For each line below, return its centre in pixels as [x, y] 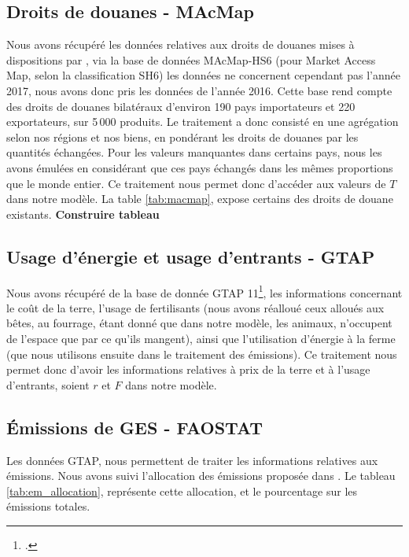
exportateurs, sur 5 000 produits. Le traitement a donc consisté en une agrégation [203, 122]
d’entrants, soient [48, 384]
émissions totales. [48, 506]
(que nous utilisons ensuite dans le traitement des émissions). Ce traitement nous [202, 354]
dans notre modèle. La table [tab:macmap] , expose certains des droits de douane [200, 199]
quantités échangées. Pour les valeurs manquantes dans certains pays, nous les [194, 152]
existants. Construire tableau [83, 214]
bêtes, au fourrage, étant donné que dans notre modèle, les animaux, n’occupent [199, 323]
